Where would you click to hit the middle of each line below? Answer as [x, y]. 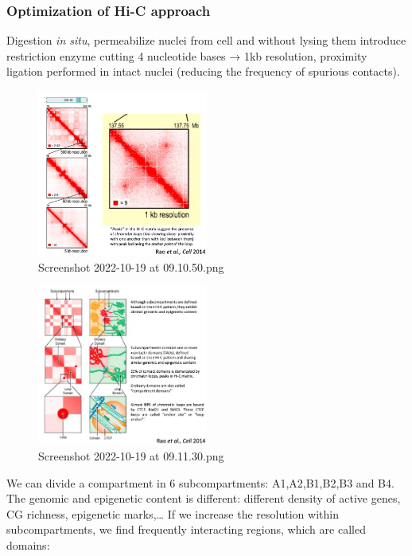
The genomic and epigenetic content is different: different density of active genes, [204, 498]
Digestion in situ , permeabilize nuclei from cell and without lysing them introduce [206, 40]
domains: [28, 544]
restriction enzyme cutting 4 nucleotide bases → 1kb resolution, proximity [187, 55]
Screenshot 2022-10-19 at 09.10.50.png [131, 266]
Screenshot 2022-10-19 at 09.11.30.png [131, 455]
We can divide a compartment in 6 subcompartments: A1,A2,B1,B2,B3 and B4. [200, 482]
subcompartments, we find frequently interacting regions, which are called [186, 529]
